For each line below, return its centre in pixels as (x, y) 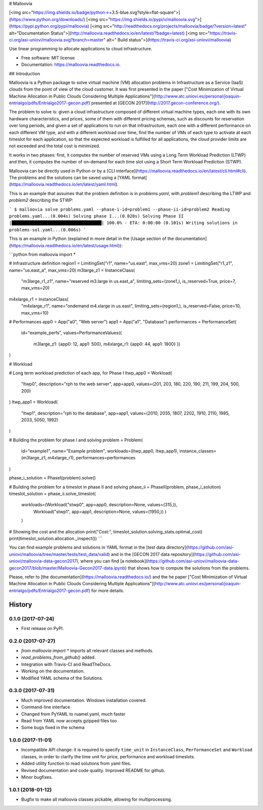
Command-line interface (46, 707)
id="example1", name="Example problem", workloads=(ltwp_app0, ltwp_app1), (100, 451)
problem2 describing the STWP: (41, 200)
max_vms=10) (35, 313)
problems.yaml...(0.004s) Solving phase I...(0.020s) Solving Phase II (96, 216)
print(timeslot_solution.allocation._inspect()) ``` (56, 538)
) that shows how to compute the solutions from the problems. (188, 568)
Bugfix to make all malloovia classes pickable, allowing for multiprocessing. (97, 799)
